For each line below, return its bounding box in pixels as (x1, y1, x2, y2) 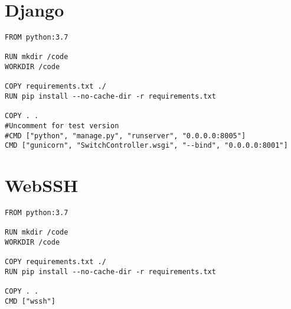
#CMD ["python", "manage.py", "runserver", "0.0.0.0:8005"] (5, 131, 246, 140)
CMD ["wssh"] (5, 297, 55, 306)
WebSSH (5, 173, 79, 197)
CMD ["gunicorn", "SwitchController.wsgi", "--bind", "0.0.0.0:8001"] (5, 141, 288, 150)
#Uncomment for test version (5, 122, 119, 131)
